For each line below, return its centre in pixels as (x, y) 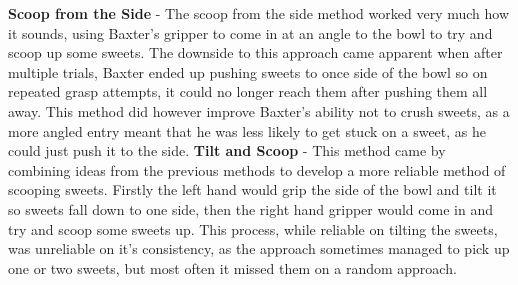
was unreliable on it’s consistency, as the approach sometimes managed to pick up (259, 248)
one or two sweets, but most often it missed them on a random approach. (232, 267)
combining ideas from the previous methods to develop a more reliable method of (257, 169)
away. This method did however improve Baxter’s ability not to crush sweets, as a (259, 110)
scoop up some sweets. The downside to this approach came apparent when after (255, 52)
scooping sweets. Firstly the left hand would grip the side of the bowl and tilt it (252, 189)
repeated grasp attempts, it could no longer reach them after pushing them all (248, 91)
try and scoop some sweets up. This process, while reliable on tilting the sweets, (253, 228)
